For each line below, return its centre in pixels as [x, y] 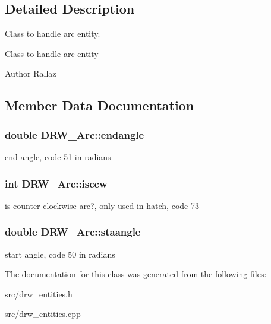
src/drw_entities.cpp [43, 314]
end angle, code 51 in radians [58, 156]
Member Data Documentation [100, 105]
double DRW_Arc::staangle [73, 232]
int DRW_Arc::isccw [56, 183]
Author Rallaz [31, 73]
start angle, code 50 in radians [60, 254]
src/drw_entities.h [39, 293]
